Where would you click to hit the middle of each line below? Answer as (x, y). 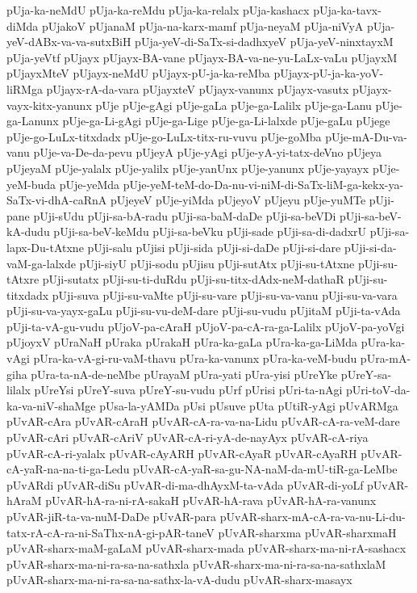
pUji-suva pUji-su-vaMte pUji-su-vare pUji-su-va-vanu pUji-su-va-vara (225, 294)
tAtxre (23, 279)
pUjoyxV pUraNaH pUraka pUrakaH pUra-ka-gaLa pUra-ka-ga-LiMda (182, 342)
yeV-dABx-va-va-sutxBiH (69, 42)
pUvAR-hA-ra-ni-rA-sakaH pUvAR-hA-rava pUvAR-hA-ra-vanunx (211, 500)
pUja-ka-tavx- (347, 10)
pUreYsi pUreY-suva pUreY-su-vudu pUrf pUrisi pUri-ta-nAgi (188, 390)
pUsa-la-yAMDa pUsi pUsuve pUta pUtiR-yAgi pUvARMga (249, 405)
